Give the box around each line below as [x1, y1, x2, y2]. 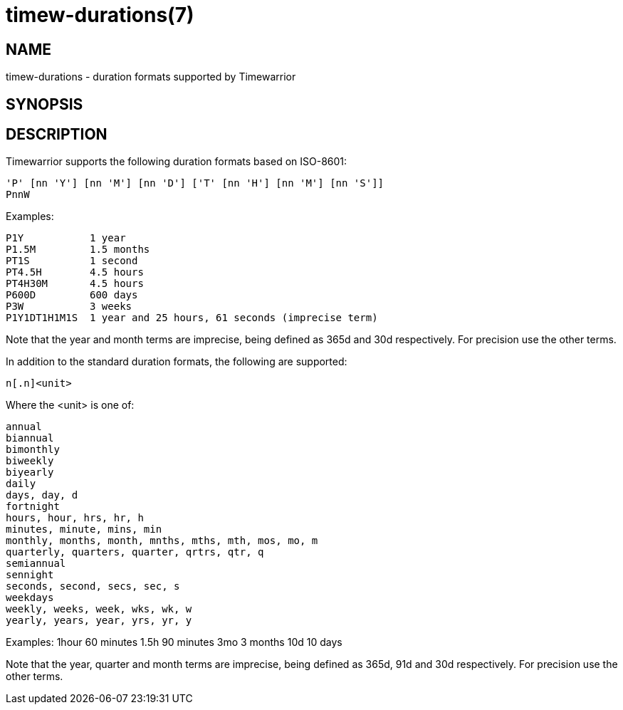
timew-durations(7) [6, 3, 194, 27]
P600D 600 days [6, 289, 138, 301]
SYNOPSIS [6, 95, 83, 113]
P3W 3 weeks [6, 301, 132, 313]
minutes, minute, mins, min [6, 523, 162, 536]
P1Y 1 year [6, 232, 126, 244]
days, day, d [6, 489, 78, 501]
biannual [6, 432, 54, 444]
